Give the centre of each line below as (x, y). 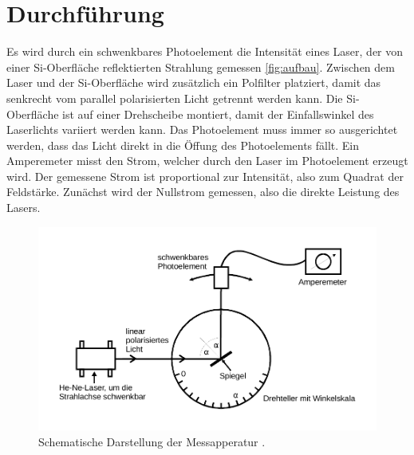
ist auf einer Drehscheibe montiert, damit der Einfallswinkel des (218, 114)
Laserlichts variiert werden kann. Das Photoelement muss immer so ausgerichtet (202, 129)
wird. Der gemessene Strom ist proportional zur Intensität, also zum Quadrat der (205, 176)
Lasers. (24, 208)
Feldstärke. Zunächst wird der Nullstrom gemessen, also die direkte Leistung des (203, 192)
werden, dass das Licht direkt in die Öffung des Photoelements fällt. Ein (183, 145)
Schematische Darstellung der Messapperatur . (152, 441)
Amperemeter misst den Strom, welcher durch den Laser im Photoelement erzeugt (207, 161)
